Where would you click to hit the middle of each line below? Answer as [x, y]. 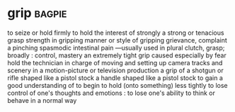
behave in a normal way [42, 100]
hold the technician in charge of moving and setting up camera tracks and [115, 62]
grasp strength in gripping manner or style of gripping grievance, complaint [117, 40]
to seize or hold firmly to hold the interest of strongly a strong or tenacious [116, 33]
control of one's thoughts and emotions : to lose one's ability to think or [111, 93]
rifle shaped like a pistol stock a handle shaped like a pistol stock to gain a [115, 78]
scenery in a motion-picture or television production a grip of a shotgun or [116, 70]
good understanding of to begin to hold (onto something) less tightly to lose [117, 85]
